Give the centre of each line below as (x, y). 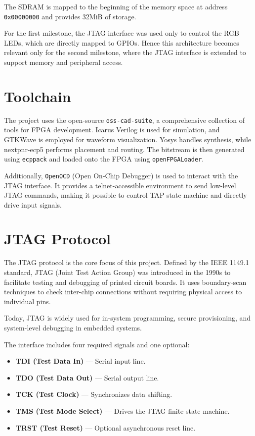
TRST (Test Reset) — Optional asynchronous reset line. (106, 427)
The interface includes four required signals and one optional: (97, 344)
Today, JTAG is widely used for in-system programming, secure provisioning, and (127, 318)
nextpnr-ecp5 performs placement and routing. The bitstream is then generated (124, 149)
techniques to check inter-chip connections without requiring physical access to (123, 292)
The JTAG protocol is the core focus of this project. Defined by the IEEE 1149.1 (127, 262)
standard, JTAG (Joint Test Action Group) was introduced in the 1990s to (117, 272)
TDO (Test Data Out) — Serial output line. (87, 377)
